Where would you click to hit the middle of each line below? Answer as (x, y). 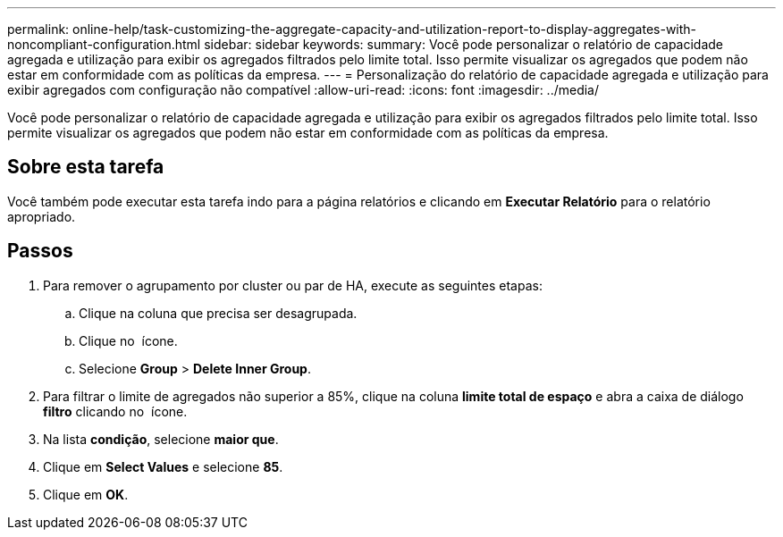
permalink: (38, 29)
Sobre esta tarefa (86, 167)
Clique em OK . (86, 494)
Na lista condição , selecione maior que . (161, 439)
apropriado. (42, 216)
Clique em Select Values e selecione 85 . (163, 466)
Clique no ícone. (128, 340)
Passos (40, 251)
